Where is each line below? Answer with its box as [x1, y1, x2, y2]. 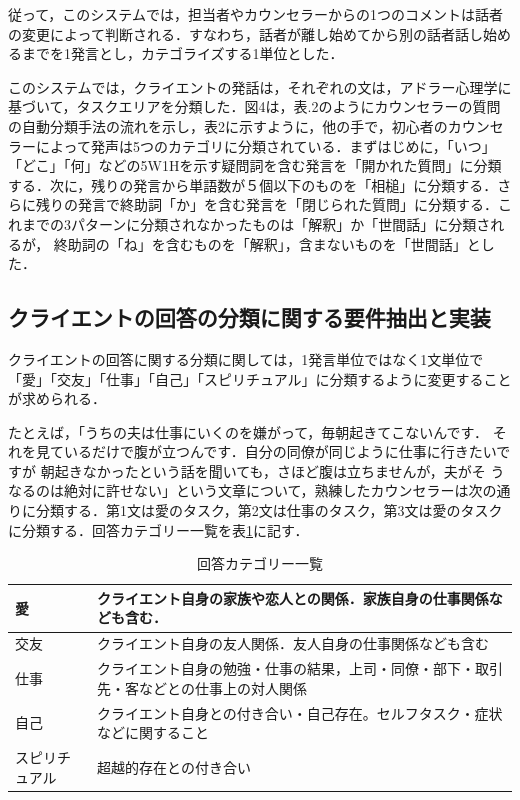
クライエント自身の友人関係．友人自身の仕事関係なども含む [97, 633, 489, 654]
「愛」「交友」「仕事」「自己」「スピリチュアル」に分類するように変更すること [8, 368, 512, 389]
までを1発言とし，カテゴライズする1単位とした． [21, 43, 344, 64]
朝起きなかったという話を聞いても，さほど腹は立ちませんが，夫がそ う [40, 460, 505, 481]
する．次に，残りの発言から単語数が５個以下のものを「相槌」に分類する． [8, 174, 498, 195]
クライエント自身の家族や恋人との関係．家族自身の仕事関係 [97, 587, 489, 608]
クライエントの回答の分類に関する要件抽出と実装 [8, 302, 491, 333]
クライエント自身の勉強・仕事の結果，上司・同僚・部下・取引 [97, 658, 503, 679]
